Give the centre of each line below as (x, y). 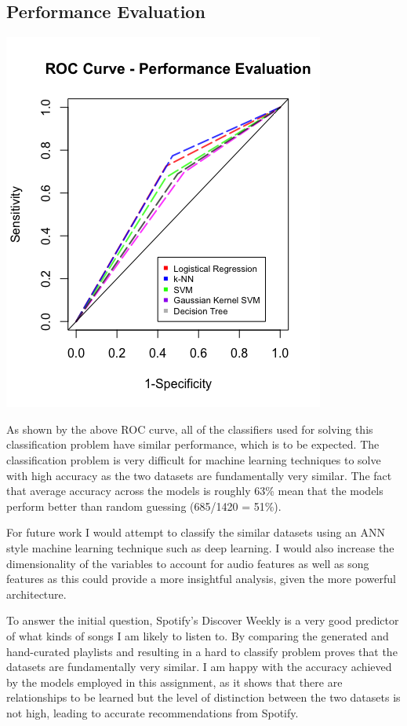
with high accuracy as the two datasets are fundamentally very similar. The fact (199, 475)
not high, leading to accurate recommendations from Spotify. (153, 712)
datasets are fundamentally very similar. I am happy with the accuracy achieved (199, 667)
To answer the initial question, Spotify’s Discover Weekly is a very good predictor (203, 620)
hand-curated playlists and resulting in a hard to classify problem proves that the (202, 651)
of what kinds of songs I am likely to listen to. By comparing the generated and (198, 635)
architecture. (36, 594)
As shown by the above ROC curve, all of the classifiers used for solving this (190, 429)
